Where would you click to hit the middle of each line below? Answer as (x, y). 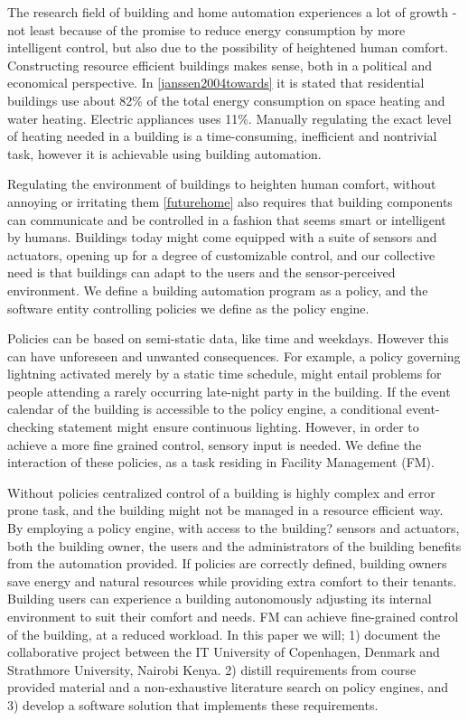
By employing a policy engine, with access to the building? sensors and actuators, (234, 528)
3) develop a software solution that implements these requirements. (193, 704)
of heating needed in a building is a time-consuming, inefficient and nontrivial (222, 136)
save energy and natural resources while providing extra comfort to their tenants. (232, 581)
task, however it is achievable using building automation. (164, 153)
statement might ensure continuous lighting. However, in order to (239, 427)
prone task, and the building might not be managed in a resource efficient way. (225, 510)
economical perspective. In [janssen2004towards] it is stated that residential (216, 83)
